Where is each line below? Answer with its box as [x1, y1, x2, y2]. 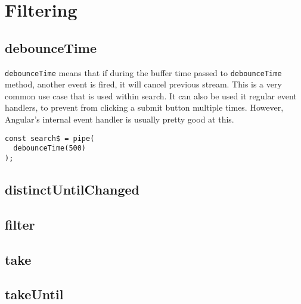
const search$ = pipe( [5, 134, 95, 143]
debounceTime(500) [13, 144, 86, 153]
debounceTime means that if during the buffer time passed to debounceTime [5, 66, 282, 79]
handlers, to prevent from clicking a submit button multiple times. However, [5, 101, 284, 114]
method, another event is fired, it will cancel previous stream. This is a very [5, 78, 282, 90]
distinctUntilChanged [5, 180, 139, 198]
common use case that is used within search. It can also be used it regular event [5, 89, 297, 102]
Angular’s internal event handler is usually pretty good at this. [5, 113, 234, 126]
